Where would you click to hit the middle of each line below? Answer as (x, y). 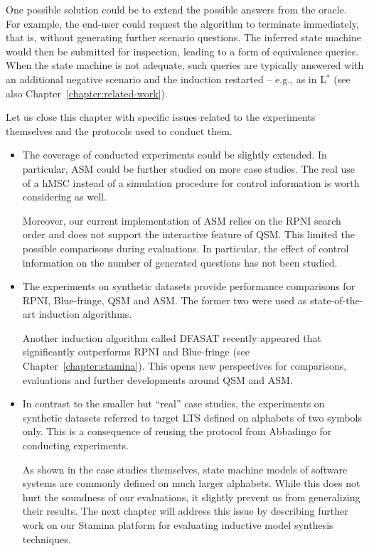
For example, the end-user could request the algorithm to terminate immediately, (182, 23)
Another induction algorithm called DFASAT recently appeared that (172, 337)
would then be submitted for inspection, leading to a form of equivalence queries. (182, 51)
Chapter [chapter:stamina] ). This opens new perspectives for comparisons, (184, 366)
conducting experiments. (75, 445)
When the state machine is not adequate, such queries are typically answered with (185, 65)
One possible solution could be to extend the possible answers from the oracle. (176, 9)
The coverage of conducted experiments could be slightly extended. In (175, 155)
